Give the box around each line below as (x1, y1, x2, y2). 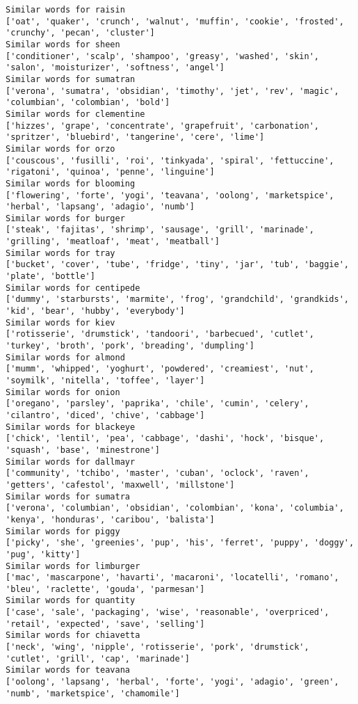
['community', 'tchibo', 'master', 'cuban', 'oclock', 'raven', (6, 468, 309, 479)
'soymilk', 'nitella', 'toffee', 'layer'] (6, 376, 205, 385)
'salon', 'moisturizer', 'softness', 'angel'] (6, 63, 225, 73)
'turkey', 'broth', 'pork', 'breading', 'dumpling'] (6, 341, 254, 351)
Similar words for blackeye (6, 422, 136, 432)
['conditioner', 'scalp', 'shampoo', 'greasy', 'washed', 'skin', (6, 51, 320, 61)
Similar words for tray (6, 248, 115, 258)
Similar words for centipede (6, 282, 140, 293)
